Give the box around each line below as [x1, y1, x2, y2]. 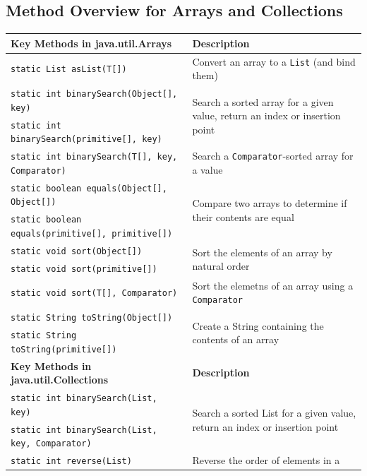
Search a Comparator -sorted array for [192, 148, 354, 163]
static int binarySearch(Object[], [11, 89, 178, 100]
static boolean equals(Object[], [11, 183, 167, 194]
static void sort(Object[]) [11, 246, 143, 256]
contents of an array [192, 332, 279, 347]
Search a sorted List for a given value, [192, 405, 356, 420]
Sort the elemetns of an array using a [192, 278, 354, 292]
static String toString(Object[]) [11, 313, 173, 323]
